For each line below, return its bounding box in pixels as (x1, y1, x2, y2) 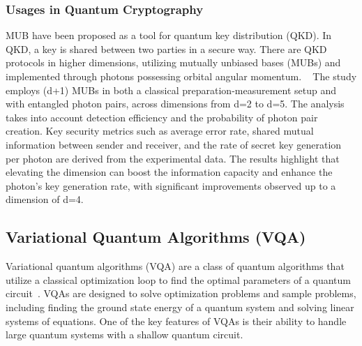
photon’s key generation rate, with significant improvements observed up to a (6, 178, 336, 193)
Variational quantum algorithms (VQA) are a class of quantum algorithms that (6, 259, 345, 273)
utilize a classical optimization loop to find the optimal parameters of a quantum (6, 272, 351, 287)
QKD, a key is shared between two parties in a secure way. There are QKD (6, 41, 327, 56)
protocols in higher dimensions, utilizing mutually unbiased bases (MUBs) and (6, 55, 341, 70)
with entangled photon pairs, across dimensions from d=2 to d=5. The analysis (6, 96, 345, 111)
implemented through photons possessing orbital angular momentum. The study (6, 69, 357, 83)
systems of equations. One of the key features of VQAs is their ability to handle (6, 313, 347, 328)
